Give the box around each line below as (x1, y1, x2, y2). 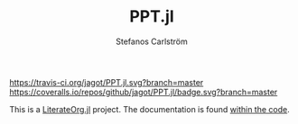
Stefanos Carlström (116, 36, 188, 47)
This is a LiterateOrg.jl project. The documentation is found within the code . (9, 103, 291, 114)
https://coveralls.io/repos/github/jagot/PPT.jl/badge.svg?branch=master (9, 86, 278, 97)
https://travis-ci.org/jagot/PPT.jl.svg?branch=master (9, 76, 204, 87)
